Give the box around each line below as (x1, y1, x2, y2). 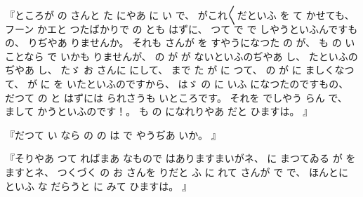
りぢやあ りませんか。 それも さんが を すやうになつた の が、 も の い (27, 35, 355, 50)
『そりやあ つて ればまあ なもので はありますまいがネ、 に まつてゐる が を (5, 151, 356, 165)
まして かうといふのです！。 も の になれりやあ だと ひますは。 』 (5, 104, 313, 118)
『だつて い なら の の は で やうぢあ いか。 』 (5, 127, 221, 142)
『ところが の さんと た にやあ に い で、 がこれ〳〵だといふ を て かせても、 (5, 8, 355, 22)
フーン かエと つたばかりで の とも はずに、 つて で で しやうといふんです (5, 21, 348, 36)
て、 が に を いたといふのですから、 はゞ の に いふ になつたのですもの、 (5, 76, 349, 90)
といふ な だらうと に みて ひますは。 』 (5, 178, 192, 193)
